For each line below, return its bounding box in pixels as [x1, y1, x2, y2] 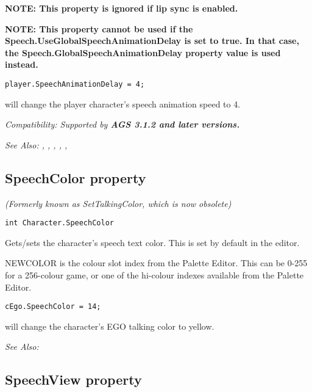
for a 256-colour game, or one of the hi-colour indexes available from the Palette [5, 269, 304, 281]
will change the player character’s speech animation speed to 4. [5, 97, 241, 110]
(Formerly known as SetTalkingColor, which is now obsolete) [5, 197, 232, 209]
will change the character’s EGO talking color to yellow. [5, 319, 214, 332]
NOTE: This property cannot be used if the [5, 22, 193, 35]
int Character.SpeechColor [5, 219, 114, 228]
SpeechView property [5, 370, 142, 389]
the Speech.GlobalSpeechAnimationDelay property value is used [5, 46, 281, 59]
